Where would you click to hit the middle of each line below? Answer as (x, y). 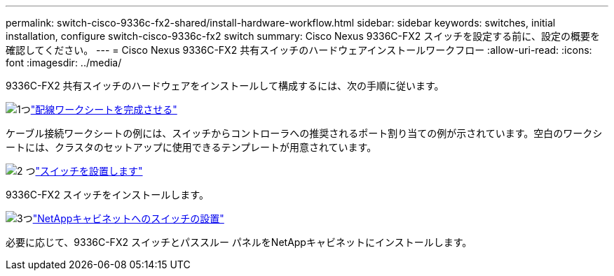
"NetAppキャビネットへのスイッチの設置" (128, 218)
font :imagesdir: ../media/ (64, 63)
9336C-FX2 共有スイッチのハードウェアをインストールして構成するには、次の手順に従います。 (225, 86)
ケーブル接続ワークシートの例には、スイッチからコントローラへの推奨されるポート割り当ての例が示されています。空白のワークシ (304, 133)
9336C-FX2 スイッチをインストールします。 (107, 195)
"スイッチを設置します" (89, 171)
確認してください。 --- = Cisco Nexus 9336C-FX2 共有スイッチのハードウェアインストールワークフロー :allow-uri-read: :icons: (299, 50)
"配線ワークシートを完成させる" (104, 109)
